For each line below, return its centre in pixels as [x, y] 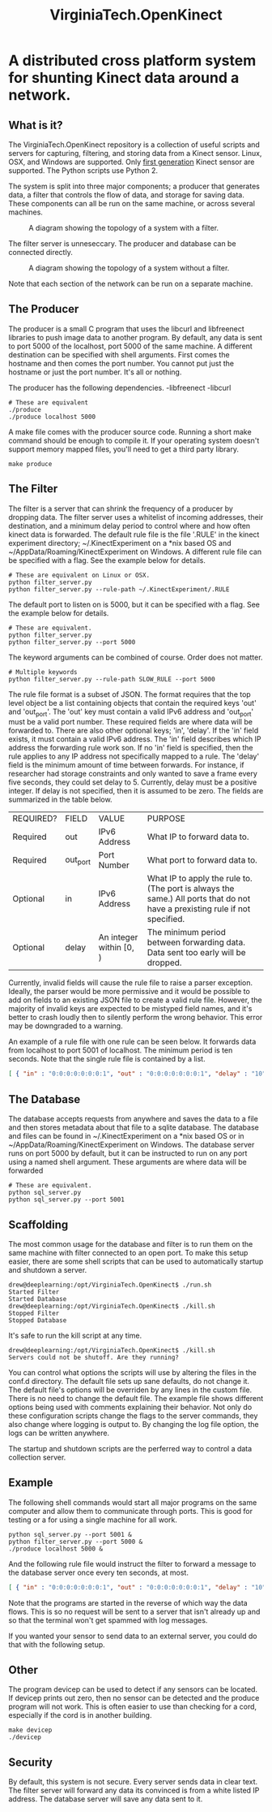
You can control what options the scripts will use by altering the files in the [132, 1372]
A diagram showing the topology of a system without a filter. [129, 268]
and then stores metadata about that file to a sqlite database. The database [134, 1127]
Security [30, 1762]
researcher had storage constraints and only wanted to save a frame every [133, 774]
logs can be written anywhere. [59, 1433]
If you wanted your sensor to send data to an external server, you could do [133, 1636]
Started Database [38, 1299]
